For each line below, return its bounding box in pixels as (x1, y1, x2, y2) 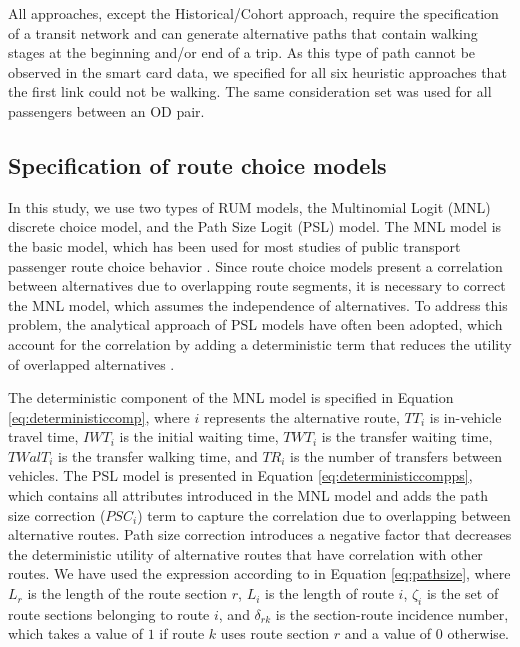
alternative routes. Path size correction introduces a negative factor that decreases (8, 524, 512, 545)
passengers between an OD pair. (8, 100, 205, 121)
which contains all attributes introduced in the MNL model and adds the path (8, 485, 489, 506)
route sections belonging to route (8, 603, 210, 624)
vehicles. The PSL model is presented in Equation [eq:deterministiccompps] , (8, 465, 473, 486)
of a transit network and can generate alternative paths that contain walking (8, 22, 478, 43)
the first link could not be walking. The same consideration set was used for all (8, 81, 492, 102)
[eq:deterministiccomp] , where (8, 406, 190, 427)
